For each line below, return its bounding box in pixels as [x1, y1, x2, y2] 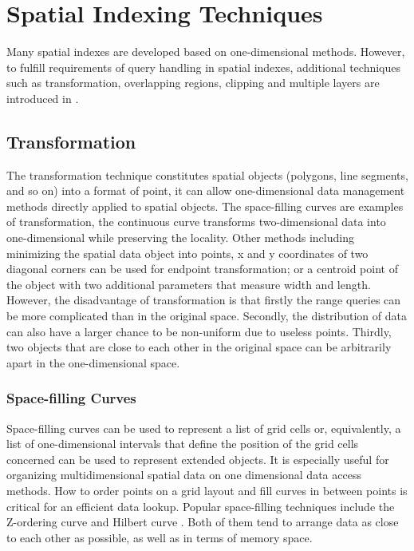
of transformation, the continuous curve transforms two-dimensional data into [6, 213, 386, 230]
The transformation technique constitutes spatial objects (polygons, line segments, [6, 166, 408, 183]
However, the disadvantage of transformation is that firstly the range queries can [6, 291, 401, 308]
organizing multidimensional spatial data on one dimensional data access [6, 466, 361, 483]
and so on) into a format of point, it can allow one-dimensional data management [6, 182, 405, 199]
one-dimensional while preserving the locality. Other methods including [6, 229, 354, 246]
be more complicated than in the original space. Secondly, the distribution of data [6, 307, 407, 324]
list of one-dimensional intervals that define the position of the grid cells [6, 435, 359, 452]
